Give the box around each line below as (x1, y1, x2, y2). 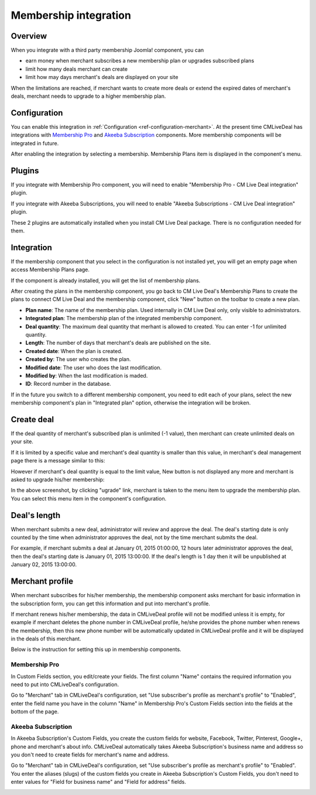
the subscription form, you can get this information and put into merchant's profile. (11, 600, 211, 607)
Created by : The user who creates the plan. (25, 356, 131, 363)
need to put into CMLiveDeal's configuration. (11, 681, 119, 688)
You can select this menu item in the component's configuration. (11, 495, 167, 502)
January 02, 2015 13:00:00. (11, 561, 77, 568)
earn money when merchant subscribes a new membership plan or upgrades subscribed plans (25, 57, 255, 64)
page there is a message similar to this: (11, 457, 105, 464)
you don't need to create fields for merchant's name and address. (11, 751, 170, 758)
